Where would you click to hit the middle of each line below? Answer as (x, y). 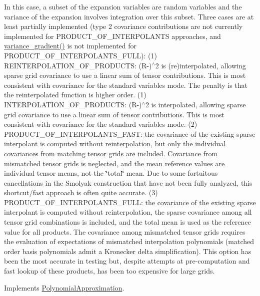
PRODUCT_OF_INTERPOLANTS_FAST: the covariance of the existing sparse (130, 134)
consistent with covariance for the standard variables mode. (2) (101, 124)
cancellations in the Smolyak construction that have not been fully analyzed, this (128, 182)
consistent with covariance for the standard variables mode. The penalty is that (126, 85)
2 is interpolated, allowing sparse (195, 104)
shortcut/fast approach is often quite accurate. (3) (81, 192)
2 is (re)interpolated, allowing (200, 65)
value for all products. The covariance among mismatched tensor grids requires (125, 231)
